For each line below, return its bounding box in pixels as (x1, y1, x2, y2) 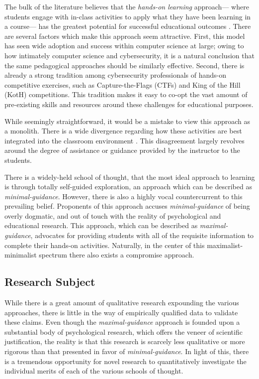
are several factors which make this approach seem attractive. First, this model (4, 30, 245, 41)
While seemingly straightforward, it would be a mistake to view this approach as (4, 116, 251, 126)
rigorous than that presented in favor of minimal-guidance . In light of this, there (4, 346, 249, 357)
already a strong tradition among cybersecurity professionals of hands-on (4, 70, 227, 80)
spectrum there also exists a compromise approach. (39, 250, 194, 260)
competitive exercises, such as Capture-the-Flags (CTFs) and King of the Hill (4, 79, 241, 90)
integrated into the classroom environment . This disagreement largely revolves (4, 135, 245, 145)
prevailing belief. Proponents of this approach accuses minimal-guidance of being (4, 201, 250, 211)
